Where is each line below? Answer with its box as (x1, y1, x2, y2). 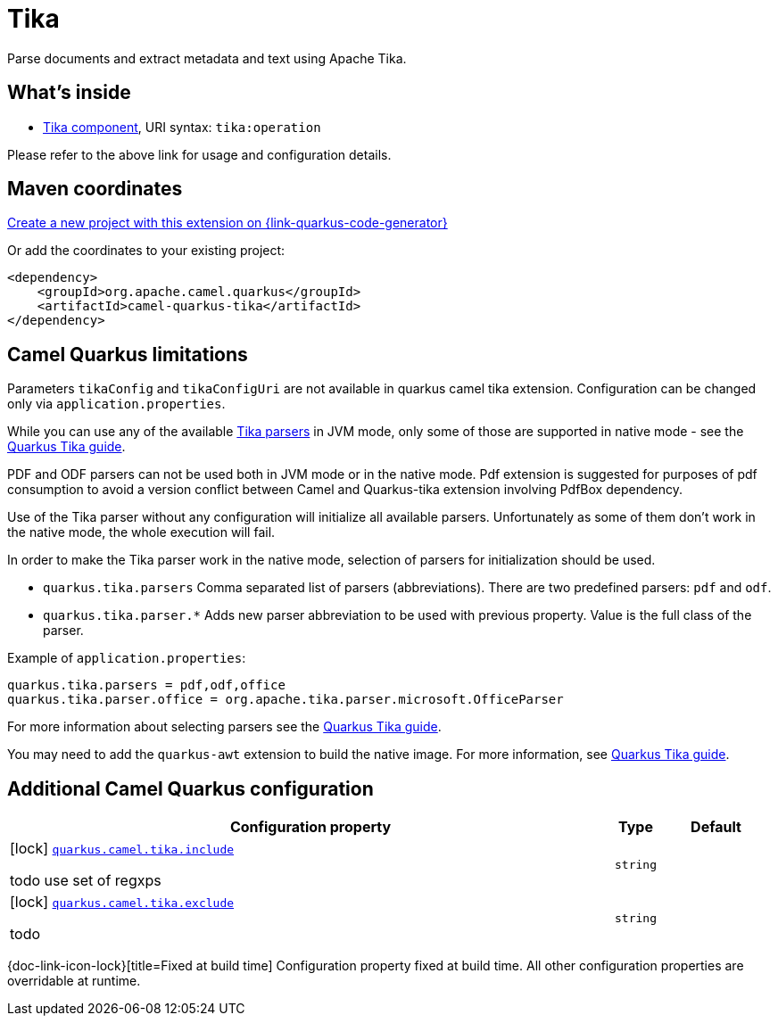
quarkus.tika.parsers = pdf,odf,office (7, 678, 286, 693)
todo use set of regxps (10, 871, 161, 890)
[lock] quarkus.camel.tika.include (10, 839, 235, 858)
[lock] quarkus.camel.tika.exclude (10, 893, 235, 912)
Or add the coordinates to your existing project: (7, 243, 286, 259)
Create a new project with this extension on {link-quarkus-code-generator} (7, 215, 448, 231)
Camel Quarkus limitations (7, 342, 248, 366)
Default (691, 818, 741, 837)
